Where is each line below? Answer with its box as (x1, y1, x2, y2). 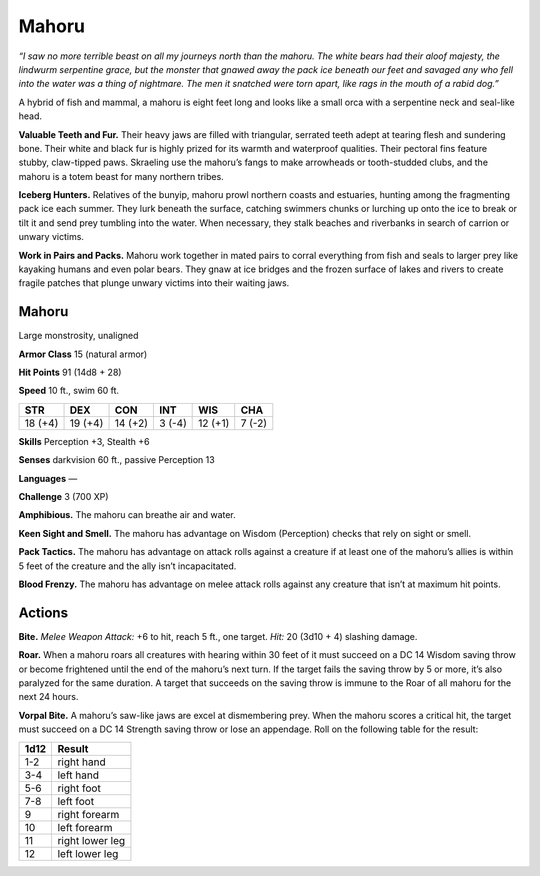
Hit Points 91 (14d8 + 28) (18, 366, 122, 379)
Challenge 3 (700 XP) (18, 491, 109, 503)
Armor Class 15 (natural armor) (18, 348, 148, 360)
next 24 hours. (18, 691, 79, 703)
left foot (57, 794, 95, 808)
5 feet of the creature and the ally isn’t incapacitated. (18, 560, 237, 572)
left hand (57, 768, 100, 782)
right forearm (57, 807, 120, 821)
